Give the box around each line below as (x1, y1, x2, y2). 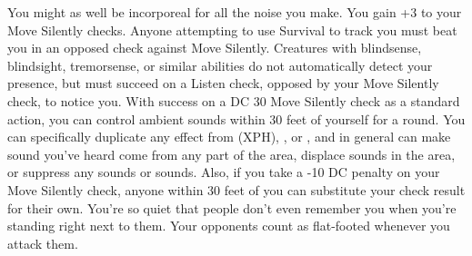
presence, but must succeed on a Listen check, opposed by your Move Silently (7, 74, 439, 93)
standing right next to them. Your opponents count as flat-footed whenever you (7, 216, 450, 235)
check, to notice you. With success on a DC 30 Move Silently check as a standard (7, 91, 460, 110)
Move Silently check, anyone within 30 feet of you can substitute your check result (7, 180, 466, 199)
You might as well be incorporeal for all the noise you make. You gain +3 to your (7, 3, 462, 21)
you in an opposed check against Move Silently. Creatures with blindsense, (7, 38, 422, 57)
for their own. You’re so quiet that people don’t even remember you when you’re (7, 198, 457, 217)
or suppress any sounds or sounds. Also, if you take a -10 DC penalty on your (7, 162, 440, 182)
